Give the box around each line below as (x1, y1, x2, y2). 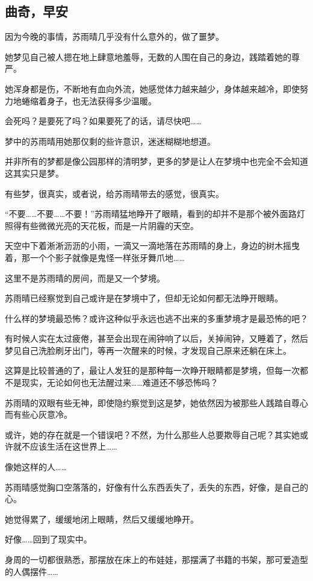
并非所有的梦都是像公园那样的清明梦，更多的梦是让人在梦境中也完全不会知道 (5, 155, 308, 168)
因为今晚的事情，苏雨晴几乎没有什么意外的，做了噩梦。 (5, 30, 224, 43)
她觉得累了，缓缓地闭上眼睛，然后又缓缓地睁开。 (5, 512, 199, 525)
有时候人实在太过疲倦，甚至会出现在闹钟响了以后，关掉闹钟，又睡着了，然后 (5, 332, 308, 345)
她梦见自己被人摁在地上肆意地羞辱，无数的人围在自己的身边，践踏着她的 (5, 50, 291, 63)
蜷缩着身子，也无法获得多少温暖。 (21, 94, 156, 107)
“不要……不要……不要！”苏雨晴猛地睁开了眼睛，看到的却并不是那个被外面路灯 (5, 207, 305, 220)
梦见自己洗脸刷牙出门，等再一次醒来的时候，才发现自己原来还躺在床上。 (5, 344, 291, 356)
